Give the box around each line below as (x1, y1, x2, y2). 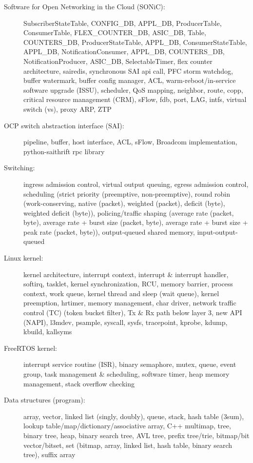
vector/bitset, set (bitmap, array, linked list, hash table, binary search (23, 440, 232, 450)
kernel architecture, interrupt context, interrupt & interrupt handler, (23, 269, 229, 279)
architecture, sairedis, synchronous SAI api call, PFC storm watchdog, (23, 65, 233, 76)
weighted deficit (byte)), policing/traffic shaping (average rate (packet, (23, 207, 234, 218)
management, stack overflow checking (23, 378, 135, 388)
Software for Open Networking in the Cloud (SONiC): (4, 1, 165, 11)
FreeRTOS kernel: (4, 342, 57, 353)
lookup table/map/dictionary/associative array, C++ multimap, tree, (23, 421, 231, 431)
